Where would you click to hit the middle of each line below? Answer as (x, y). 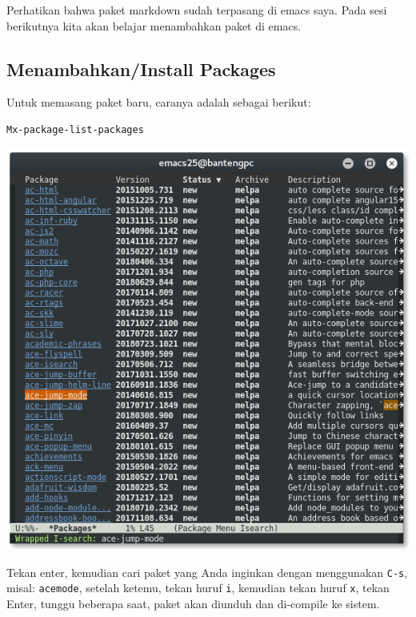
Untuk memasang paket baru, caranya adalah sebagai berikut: (159, 102)
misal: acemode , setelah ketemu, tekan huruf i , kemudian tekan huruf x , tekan (198, 588)
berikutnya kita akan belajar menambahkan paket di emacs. (154, 25)
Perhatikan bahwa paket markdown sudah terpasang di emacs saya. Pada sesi (197, 10)
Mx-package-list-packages (75, 129)
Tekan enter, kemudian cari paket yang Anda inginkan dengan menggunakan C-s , (207, 572)
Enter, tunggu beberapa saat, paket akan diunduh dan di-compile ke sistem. (193, 604)
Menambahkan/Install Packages (141, 69)
